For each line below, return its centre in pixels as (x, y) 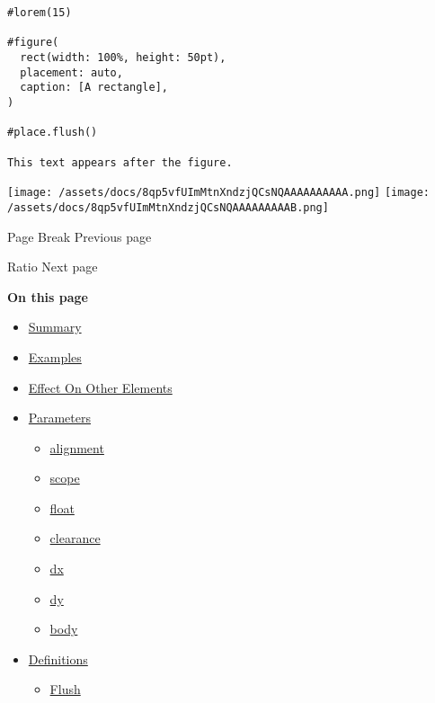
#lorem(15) (40, 13)
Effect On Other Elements (100, 387)
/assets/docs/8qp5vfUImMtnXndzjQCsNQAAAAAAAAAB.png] (168, 207)
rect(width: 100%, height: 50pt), (123, 57)
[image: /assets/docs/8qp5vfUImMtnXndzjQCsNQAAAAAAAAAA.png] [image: (219, 193)
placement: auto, (71, 72)
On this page (48, 296)
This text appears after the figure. (120, 162)
